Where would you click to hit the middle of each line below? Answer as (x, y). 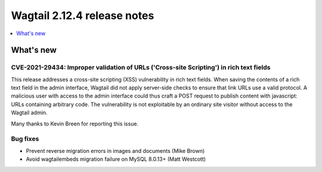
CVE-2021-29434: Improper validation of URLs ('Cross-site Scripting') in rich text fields (141, 67)
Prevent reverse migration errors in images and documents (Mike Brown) (115, 151)
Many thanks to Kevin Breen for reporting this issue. (75, 123)
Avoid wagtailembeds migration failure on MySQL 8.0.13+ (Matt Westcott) (116, 159)
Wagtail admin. (29, 112)
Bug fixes (25, 139)
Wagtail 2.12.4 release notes (83, 15)
